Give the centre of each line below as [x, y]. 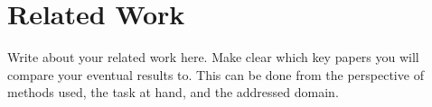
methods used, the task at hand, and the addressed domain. [173, 92]
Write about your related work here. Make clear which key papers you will [213, 57]
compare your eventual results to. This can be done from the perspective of [216, 74]
